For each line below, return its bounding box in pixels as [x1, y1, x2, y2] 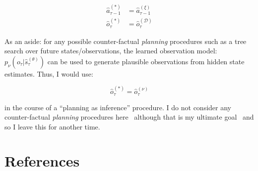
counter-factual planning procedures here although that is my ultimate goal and [4, 112, 254, 122]
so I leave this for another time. [4, 121, 100, 131]
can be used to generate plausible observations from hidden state [47, 56, 245, 66]
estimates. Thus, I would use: [4, 68, 93, 79]
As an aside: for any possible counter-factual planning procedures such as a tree [4, 36, 247, 46]
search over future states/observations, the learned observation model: [4, 45, 217, 56]
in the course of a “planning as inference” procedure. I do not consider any [4, 102, 231, 112]
